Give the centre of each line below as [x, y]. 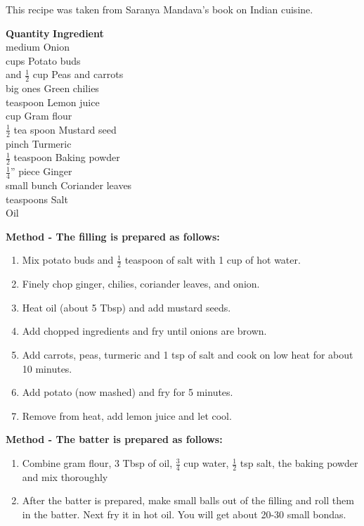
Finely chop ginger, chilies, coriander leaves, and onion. [141, 284]
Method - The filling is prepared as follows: [113, 236]
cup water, [206, 463]
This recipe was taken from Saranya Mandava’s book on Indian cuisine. [160, 9]
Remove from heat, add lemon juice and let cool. [127, 415]
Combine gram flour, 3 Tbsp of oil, [97, 463]
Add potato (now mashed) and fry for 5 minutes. [128, 392]
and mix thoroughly [65, 476]
